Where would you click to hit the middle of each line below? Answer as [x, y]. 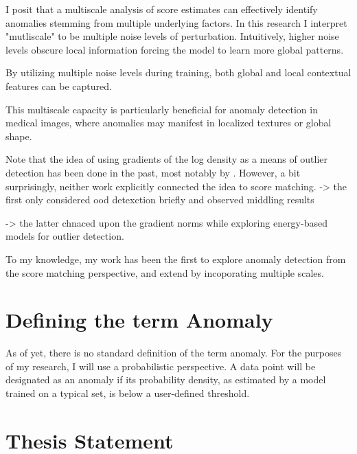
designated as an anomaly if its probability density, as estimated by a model [166, 379]
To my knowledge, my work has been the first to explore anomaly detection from [176, 259]
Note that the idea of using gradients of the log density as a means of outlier [167, 159]
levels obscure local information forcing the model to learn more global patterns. [175, 49]
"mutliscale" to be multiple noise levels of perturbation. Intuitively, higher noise [172, 36]
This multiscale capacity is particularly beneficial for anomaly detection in [162, 109]
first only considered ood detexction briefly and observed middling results [160, 200]
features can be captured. [59, 86]
